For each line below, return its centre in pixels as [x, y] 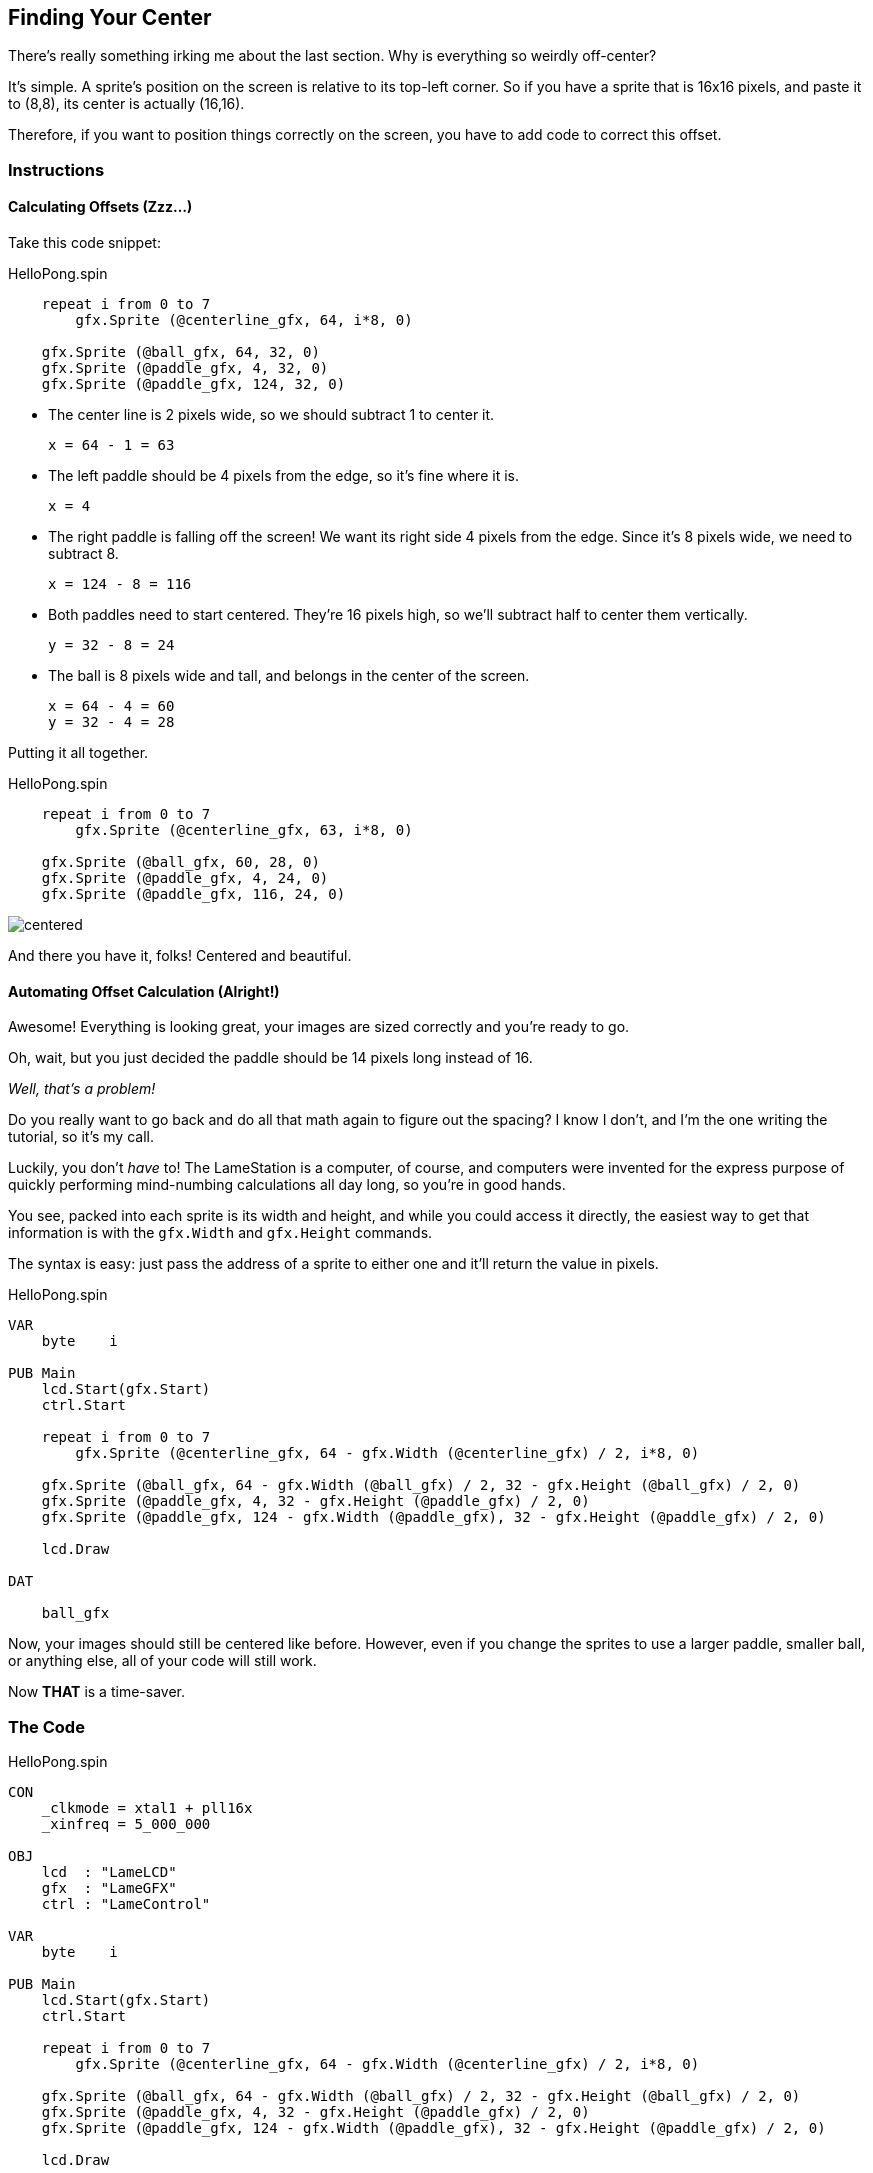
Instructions [56, 169]
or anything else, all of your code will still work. [162, 1661]
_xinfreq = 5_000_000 [126, 1823]
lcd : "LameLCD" [109, 1871]
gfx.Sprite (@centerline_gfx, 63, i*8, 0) [244, 830]
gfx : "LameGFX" [109, 1887]
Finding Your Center [110, 17]
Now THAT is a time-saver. [96, 1692]
